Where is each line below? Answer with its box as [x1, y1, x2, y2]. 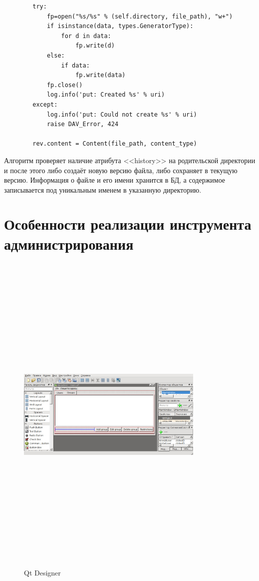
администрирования [4, 233, 134, 254]
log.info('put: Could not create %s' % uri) [46, 111, 197, 118]
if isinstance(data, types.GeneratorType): [46, 23, 194, 30]
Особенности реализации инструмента [4, 214, 252, 234]
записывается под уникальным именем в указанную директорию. [4, 184, 202, 195]
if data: [61, 62, 90, 69]
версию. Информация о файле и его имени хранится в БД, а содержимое [4, 175, 226, 185]
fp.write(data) [75, 72, 126, 79]
